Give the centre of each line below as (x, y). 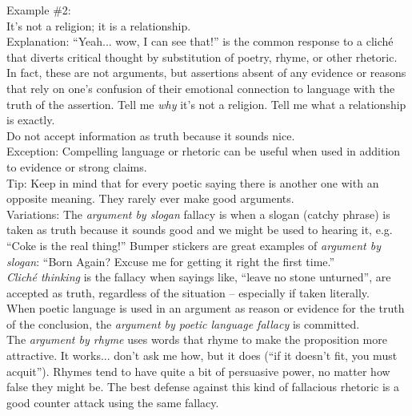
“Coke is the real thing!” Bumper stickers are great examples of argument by (194, 245)
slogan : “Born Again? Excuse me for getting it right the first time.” (171, 261)
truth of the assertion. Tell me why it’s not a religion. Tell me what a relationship (206, 104)
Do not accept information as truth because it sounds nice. (151, 135)
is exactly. (31, 120)
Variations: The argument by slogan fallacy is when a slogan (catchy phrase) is (198, 214)
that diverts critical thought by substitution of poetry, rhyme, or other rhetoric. (202, 57)
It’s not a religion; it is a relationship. (99, 25)
